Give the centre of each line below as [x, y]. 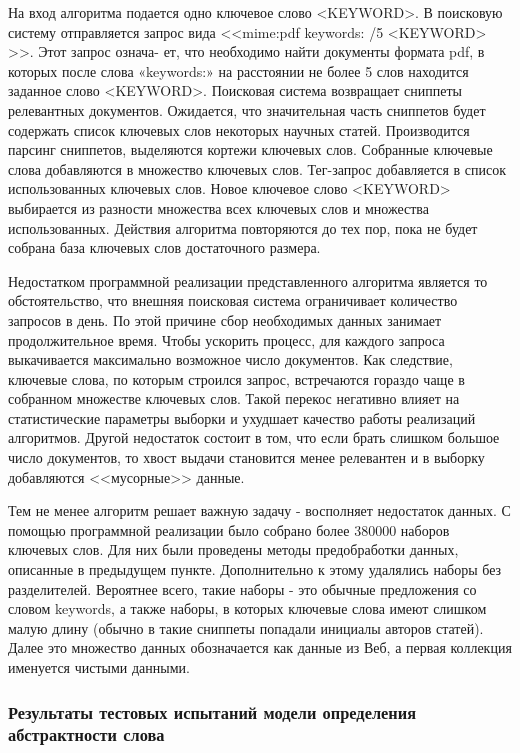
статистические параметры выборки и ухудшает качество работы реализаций [242, 417]
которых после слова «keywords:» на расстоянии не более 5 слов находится [238, 70]
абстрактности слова [86, 734]
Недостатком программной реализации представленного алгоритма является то [248, 280]
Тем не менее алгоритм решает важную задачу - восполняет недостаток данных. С [259, 510]
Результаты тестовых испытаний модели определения [212, 711]
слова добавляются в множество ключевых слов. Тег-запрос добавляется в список [257, 168]
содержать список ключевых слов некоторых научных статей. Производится [239, 129]
